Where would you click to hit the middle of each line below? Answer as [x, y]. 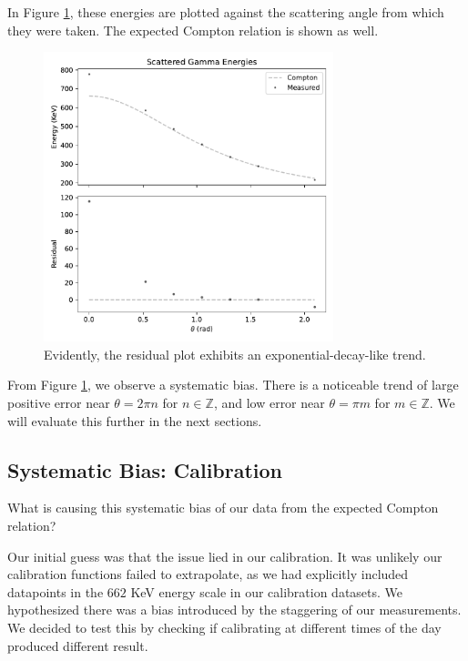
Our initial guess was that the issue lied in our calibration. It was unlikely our [225, 556]
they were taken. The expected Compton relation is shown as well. [193, 30]
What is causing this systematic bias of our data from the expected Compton [223, 508]
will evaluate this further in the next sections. [135, 420]
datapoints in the [56, 591]
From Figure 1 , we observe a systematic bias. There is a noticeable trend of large [233, 385]
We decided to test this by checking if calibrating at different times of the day [224, 627]
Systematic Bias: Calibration [145, 469]
